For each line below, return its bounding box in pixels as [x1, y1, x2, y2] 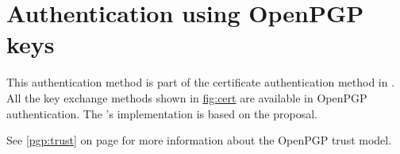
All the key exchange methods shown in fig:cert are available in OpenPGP [6, 89, 367, 106]
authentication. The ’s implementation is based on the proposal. [6, 105, 317, 121]
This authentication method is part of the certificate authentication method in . [6, 74, 395, 90]
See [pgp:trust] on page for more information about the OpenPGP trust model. [6, 132, 392, 148]
